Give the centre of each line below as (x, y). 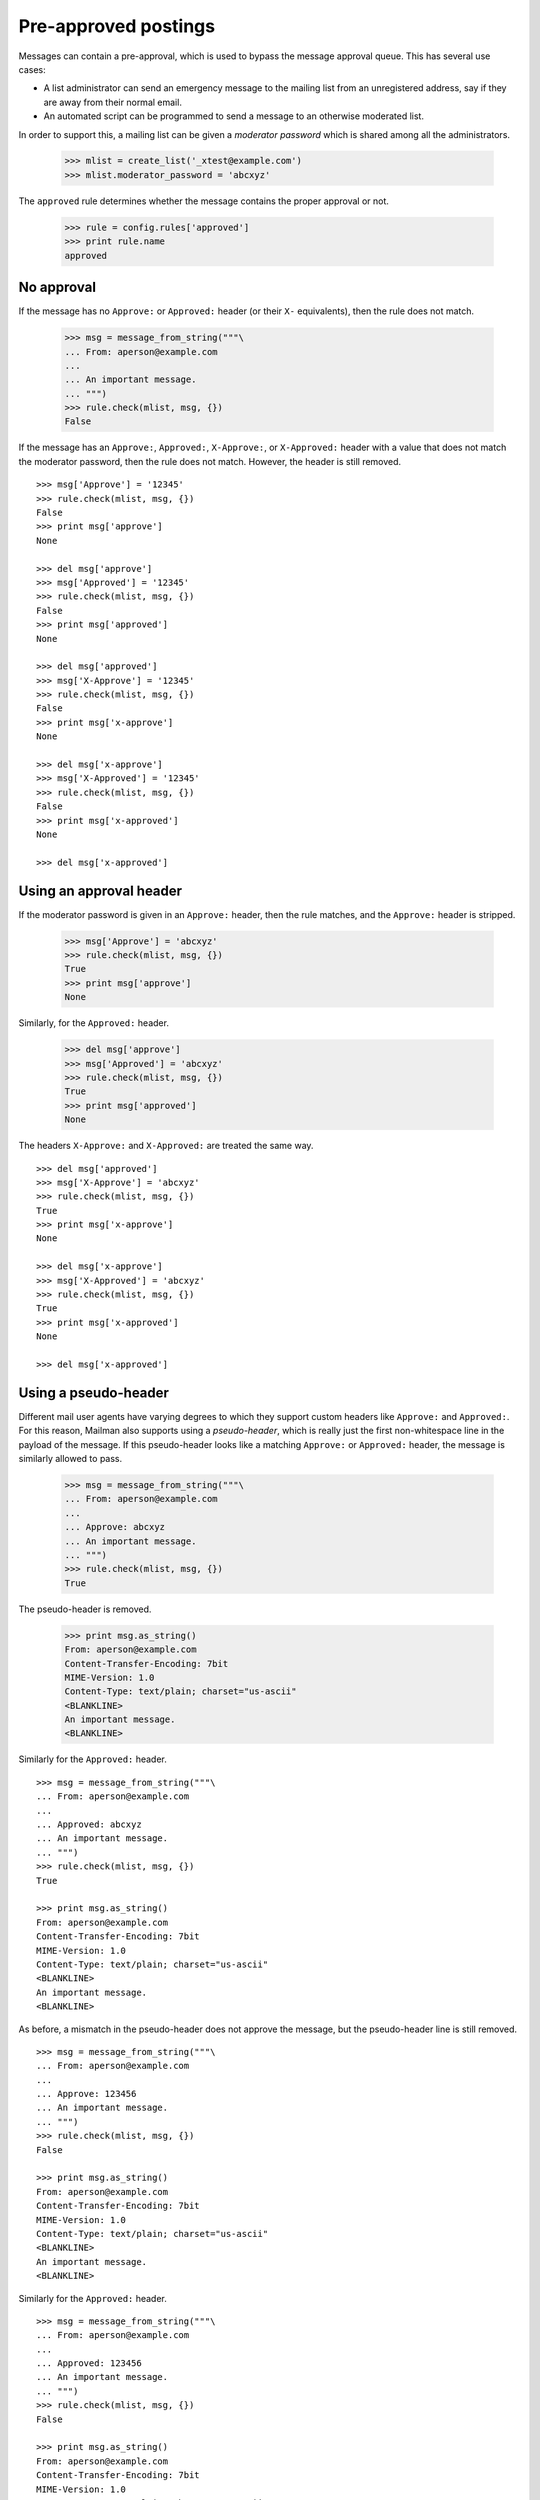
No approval (57, 287)
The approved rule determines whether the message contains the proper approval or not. (204, 201)
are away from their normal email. (112, 102)
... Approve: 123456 (86, 2094)
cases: (32, 69)
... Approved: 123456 (89, 2363)
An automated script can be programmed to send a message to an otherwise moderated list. (234, 116)
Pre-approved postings (116, 26)
